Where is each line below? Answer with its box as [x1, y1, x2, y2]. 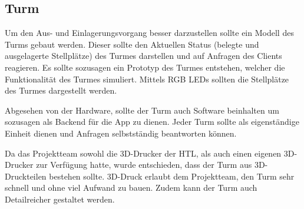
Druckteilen [5, 170, 47, 182]
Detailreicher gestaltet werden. [5, 193, 115, 205]
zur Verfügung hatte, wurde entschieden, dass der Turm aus [36, 158, 252, 171]
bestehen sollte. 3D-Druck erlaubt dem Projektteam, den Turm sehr [49, 170, 295, 182]
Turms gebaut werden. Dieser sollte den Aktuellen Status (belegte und [5, 38, 259, 50]
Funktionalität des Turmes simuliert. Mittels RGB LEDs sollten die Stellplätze [5, 72, 289, 85]
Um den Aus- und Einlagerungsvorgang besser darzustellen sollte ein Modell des [5, 26, 294, 39]
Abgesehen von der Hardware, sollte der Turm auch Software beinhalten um [5, 104, 279, 116]
